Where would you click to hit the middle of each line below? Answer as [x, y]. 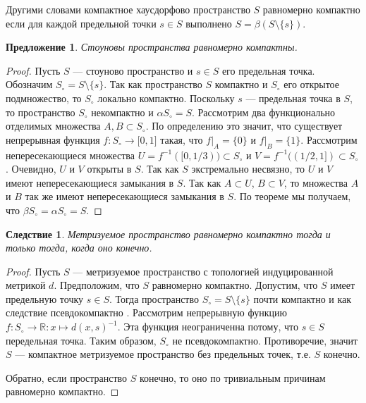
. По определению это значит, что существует [244, 126]
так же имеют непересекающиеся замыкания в [124, 196]
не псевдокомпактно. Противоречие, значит [265, 340]
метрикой [26, 285]
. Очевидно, [31, 169]
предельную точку [45, 298]
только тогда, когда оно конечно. [79, 248]
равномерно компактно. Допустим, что [235, 285]
